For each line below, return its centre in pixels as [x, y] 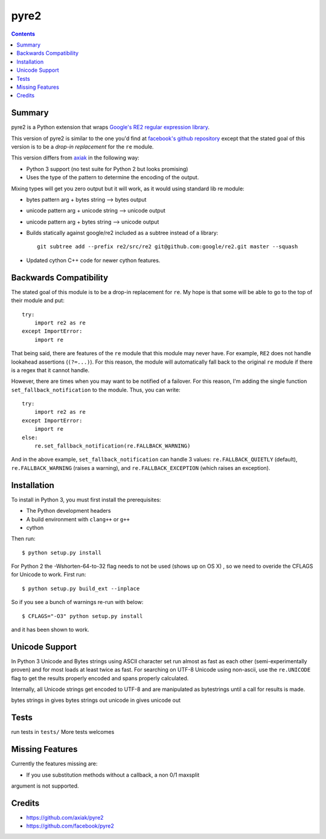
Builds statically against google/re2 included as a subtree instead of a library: [122, 233]
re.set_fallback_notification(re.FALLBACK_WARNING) [112, 446]
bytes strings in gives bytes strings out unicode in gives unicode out [96, 700]
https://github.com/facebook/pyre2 [70, 826]
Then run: [23, 539]
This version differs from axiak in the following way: [75, 158]
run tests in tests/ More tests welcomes [63, 732]
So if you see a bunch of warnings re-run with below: [77, 602]
